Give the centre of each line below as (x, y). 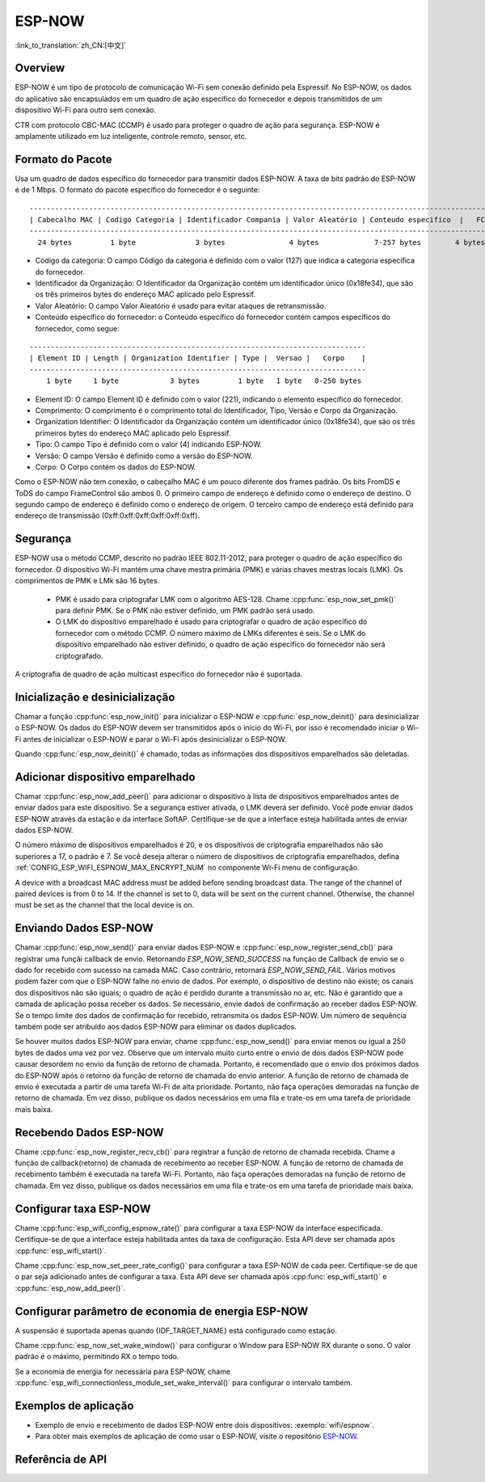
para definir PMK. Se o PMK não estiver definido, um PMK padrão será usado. (185, 610)
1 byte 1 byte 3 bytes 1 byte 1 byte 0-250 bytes (204, 381)
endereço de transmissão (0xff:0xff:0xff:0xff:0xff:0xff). (108, 516)
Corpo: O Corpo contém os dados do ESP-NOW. (116, 467)
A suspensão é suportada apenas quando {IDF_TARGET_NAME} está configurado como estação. (176, 1330)
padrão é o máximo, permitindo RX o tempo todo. (97, 1357)
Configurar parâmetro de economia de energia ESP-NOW (162, 1311)
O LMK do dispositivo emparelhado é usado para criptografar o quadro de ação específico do (211, 621)
